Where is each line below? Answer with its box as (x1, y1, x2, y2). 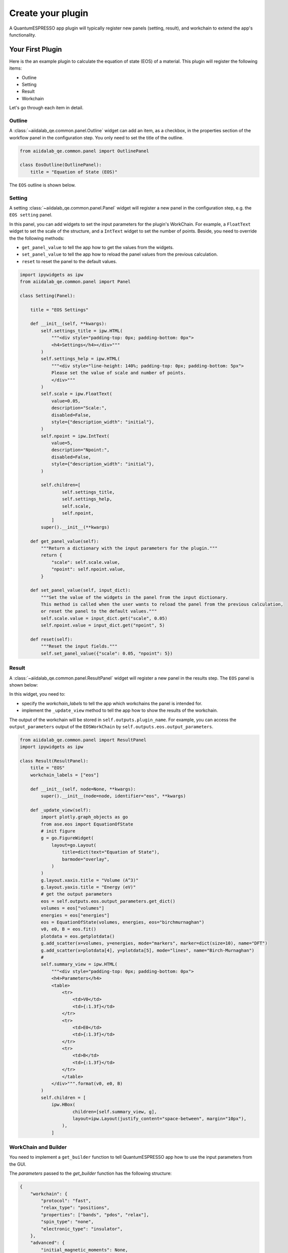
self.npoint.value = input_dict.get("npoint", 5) (40, 622, 165, 629)
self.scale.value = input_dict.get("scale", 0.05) (40, 615, 167, 621)
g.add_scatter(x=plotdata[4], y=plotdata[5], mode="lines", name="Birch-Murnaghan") (40, 947, 254, 953)
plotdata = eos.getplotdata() (40, 933, 115, 939)
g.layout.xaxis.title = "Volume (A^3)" (40, 877, 138, 883)
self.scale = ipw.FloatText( (40, 391, 112, 397)
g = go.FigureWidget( (40, 835, 94, 841)
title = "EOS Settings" (30, 307, 88, 313)
